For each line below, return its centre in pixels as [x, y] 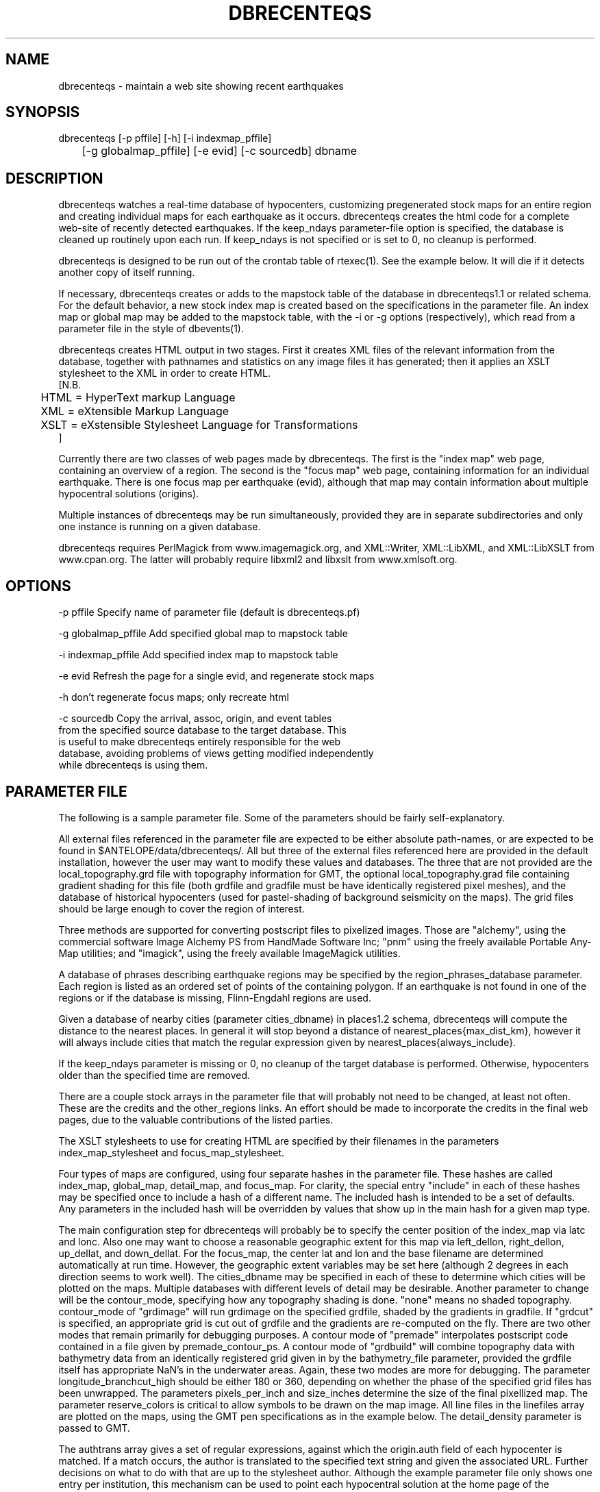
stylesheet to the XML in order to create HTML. [164, 373]
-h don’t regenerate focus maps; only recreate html [174, 697]
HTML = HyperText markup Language [138, 398]
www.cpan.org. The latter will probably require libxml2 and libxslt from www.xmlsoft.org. [258, 560]
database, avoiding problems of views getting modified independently [216, 754]
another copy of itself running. [127, 273]
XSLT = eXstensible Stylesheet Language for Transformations [199, 425]
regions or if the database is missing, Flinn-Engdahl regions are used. [215, 997]
